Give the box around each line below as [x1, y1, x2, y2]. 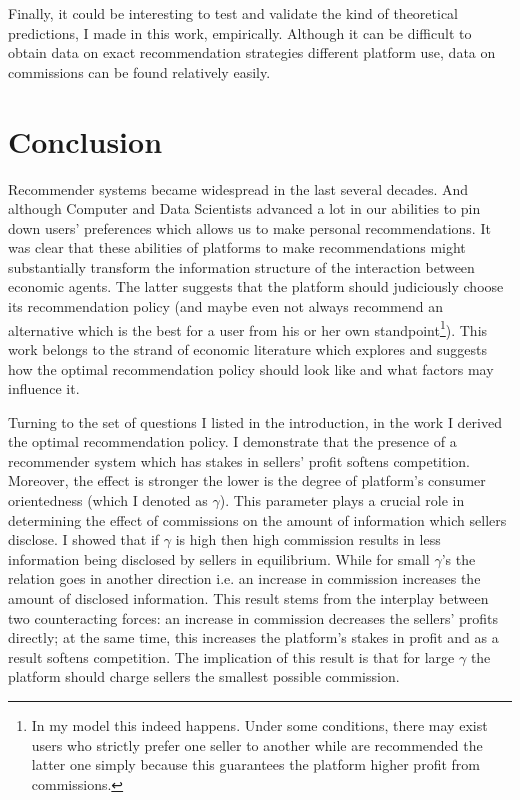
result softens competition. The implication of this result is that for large [8, 646, 455, 667]
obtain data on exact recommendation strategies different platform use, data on [8, 42, 496, 63]
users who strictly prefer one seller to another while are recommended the [31, 734, 483, 755]
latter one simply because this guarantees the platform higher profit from [31, 754, 480, 775]
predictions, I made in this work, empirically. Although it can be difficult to [8, 22, 472, 43]
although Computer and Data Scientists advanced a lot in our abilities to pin [8, 198, 481, 219]
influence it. [8, 378, 80, 399]
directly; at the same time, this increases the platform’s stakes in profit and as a [8, 627, 499, 648]
